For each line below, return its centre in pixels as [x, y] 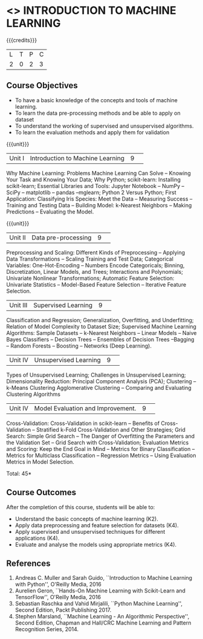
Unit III [18, 305]
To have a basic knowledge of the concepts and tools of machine [96, 100]
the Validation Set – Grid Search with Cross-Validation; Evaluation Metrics [98, 443]
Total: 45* [19, 473]
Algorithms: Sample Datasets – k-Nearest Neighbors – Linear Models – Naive [101, 332]
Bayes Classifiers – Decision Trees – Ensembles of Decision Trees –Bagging [100, 339]
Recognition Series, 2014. [47, 629]
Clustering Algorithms [33, 394]
